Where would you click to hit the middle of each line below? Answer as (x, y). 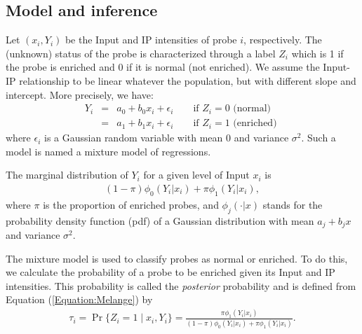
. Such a (319, 138)
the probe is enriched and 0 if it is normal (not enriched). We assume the (163, 67)
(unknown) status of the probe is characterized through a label (141, 53)
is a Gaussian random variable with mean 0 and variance (167, 138)
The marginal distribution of (67, 175)
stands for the (293, 204)
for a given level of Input (196, 175)
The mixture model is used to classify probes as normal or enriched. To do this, (177, 258)
